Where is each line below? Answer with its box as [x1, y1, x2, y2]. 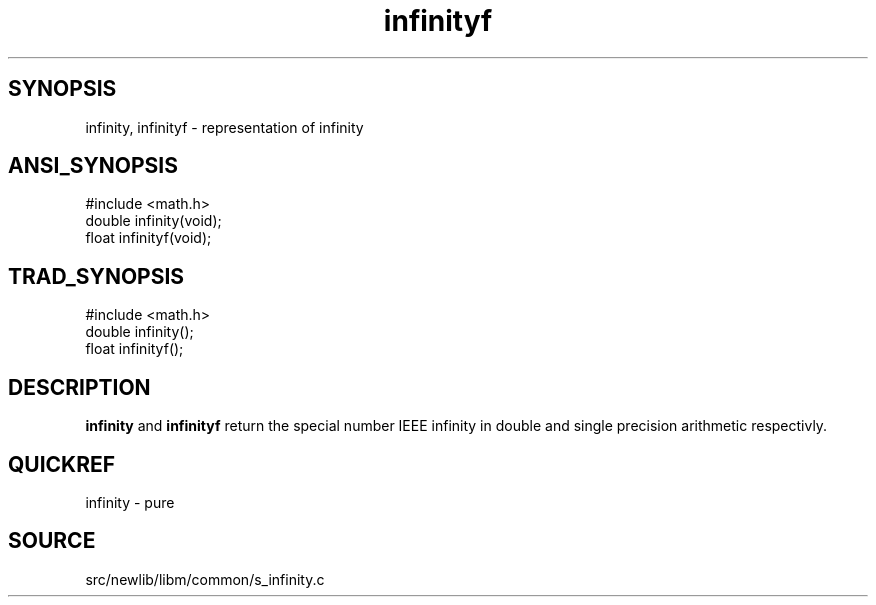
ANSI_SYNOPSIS [8, 153, 178, 179]
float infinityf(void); [85, 229, 212, 247]
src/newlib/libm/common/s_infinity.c [85, 570, 325, 588]
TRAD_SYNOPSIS [8, 263, 185, 289]
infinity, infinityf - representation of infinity [85, 118, 364, 136]
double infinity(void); [85, 212, 222, 230]
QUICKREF [8, 451, 116, 477]
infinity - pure [85, 493, 175, 511]
